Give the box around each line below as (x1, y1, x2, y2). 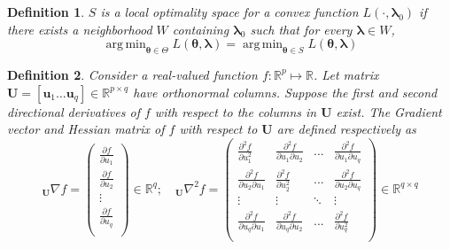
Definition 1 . (7, 3, 85, 20)
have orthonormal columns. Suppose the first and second (133, 82, 438, 101)
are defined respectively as (276, 120, 416, 138)
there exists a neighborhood (7, 19, 152, 38)
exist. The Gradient (336, 102, 442, 121)
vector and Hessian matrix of (7, 120, 165, 138)
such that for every (250, 19, 353, 38)
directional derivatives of (7, 102, 140, 121)
